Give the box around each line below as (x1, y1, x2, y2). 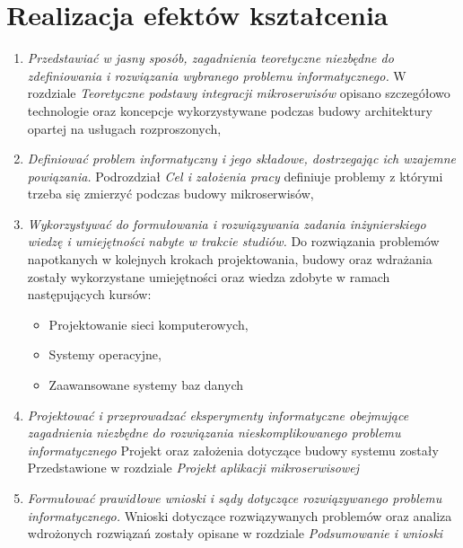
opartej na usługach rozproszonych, (27, 119, 222, 137)
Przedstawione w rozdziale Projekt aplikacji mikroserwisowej (27, 458, 360, 477)
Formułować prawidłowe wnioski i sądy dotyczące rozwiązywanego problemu (27, 489, 442, 507)
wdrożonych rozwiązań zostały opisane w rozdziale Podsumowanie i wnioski (27, 524, 443, 543)
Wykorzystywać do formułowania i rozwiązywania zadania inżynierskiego (27, 214, 426, 233)
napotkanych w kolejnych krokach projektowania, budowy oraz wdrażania (27, 250, 432, 269)
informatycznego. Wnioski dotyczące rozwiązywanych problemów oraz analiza (27, 506, 452, 525)
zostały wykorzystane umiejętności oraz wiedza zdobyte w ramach (27, 267, 390, 286)
